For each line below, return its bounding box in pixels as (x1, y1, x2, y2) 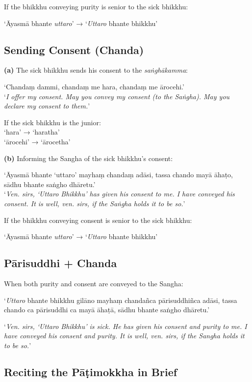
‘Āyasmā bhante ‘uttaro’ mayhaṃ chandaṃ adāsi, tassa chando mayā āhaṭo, (4, 169, 233, 180)
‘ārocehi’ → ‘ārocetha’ (4, 136, 71, 146)
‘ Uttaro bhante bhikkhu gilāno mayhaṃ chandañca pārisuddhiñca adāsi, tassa (4, 295, 237, 305)
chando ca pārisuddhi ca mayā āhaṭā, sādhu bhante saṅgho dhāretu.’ (4, 304, 210, 315)
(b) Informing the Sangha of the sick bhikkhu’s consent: (4, 153, 173, 163)
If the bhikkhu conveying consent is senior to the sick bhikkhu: (4, 215, 192, 225)
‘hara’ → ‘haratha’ (4, 127, 60, 137)
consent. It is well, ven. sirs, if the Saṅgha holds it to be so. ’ (4, 198, 185, 208)
